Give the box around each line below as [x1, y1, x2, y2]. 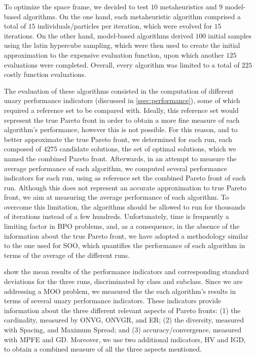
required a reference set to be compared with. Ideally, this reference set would [4, 105, 239, 115]
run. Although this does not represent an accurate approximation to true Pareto [4, 182, 247, 192]
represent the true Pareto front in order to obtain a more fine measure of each [4, 114, 240, 125]
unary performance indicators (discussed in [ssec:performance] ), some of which [4, 95, 240, 106]
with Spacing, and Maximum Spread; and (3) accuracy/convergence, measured [4, 324, 242, 334]
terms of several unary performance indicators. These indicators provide [4, 295, 221, 306]
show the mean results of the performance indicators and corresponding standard [4, 266, 249, 277]
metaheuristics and [160, 1, 217, 11]
